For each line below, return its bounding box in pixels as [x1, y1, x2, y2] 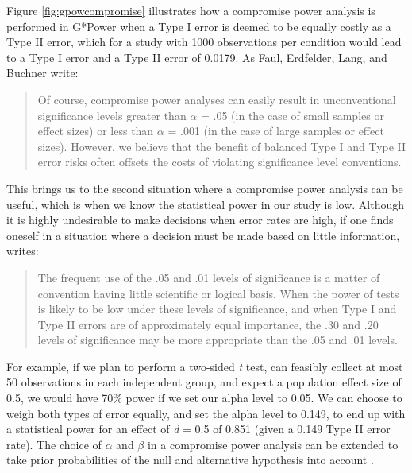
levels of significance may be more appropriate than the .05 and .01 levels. [37, 331, 398, 348]
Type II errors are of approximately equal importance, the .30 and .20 [37, 316, 379, 332]
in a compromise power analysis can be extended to [147, 436, 399, 452]
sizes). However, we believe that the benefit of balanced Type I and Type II [37, 138, 406, 154]
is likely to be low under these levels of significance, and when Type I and [37, 300, 397, 317]
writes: [6, 242, 39, 259]
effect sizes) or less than [37, 122, 154, 139]
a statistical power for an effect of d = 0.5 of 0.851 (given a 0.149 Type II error [6, 421, 391, 437]
